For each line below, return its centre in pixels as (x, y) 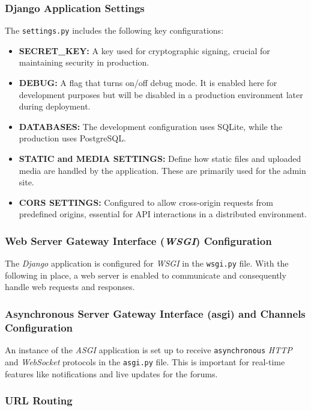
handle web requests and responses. (70, 287)
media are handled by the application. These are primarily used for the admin (162, 170)
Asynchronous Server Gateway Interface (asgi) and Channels (155, 313)
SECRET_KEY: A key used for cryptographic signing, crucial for (144, 50)
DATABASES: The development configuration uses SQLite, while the (150, 126)
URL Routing (39, 400)
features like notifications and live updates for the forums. (111, 373)
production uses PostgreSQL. (72, 138)
